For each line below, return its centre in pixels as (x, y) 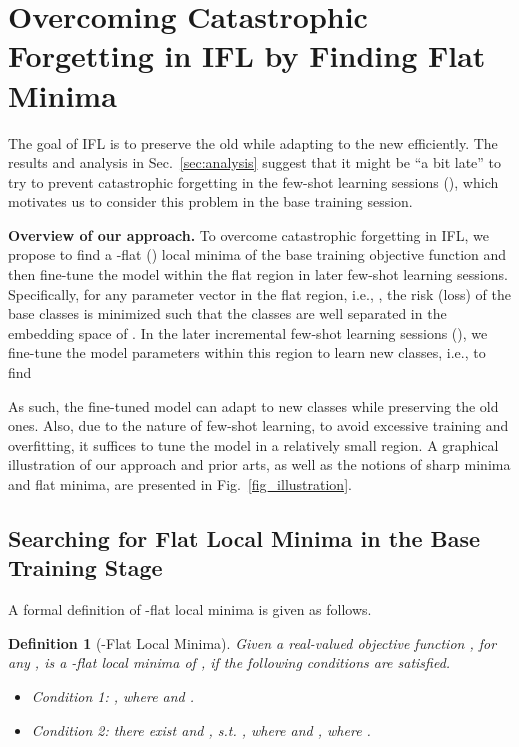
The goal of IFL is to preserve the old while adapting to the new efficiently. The (253, 142)
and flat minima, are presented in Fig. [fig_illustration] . (180, 484)
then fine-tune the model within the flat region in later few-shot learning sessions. (258, 274)
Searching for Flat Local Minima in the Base (244, 537)
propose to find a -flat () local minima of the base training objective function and (257, 254)
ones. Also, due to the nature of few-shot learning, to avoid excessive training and (258, 425)
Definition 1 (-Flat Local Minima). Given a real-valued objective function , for (252, 642)
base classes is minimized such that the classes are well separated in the (227, 313)
